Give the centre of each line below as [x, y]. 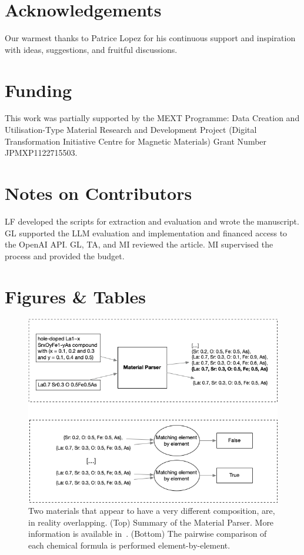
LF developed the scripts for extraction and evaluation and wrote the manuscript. [152, 221]
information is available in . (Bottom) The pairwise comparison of [148, 534]
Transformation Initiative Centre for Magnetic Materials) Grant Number [136, 141]
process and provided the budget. [65, 255]
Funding [39, 90]
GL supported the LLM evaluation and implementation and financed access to [146, 233]
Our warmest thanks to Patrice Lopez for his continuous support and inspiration [150, 38]
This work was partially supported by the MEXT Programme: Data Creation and [152, 118]
